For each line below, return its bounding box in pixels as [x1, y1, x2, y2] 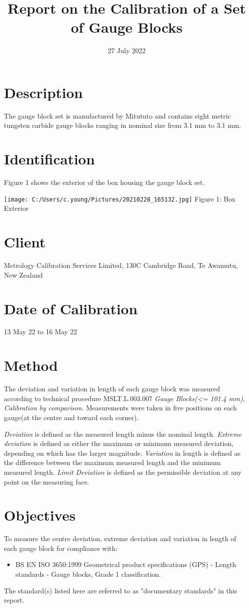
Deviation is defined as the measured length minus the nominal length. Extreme [4, 428, 242, 439]
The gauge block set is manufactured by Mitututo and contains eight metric [4, 110, 231, 121]
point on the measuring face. [4, 476, 89, 486]
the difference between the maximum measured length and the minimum [4, 457, 221, 467]
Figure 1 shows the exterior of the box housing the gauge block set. [4, 177, 205, 187]
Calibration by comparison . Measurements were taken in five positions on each [4, 403, 237, 413]
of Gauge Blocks [71, 17, 183, 37]
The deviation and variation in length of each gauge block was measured [4, 384, 220, 394]
